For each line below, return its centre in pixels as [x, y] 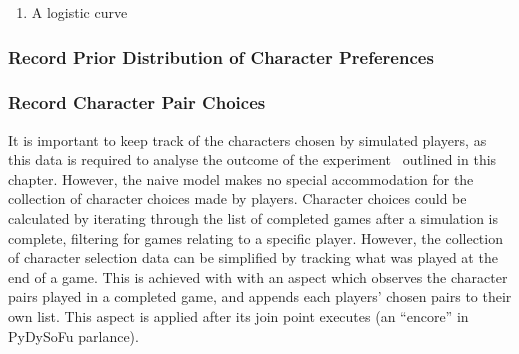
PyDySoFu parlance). [73, 335]
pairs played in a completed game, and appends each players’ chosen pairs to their [260, 296]
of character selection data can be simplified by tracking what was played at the [253, 257]
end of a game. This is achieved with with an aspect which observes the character [258, 276]
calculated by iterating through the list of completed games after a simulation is [253, 218]
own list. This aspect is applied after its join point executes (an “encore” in [238, 316]
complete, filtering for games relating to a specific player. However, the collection [255, 237]
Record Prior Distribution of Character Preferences [221, 56]
